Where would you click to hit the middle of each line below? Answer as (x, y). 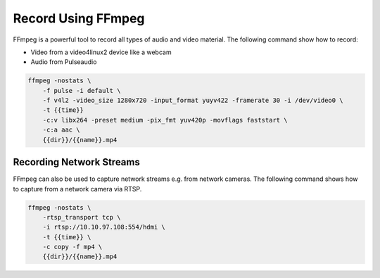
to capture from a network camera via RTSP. (77, 189)
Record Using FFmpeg (79, 18)
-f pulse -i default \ (82, 90)
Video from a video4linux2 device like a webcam (101, 52)
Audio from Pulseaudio (64, 62)
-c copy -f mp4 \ (72, 247)
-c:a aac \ (61, 130)
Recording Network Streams (76, 162)
